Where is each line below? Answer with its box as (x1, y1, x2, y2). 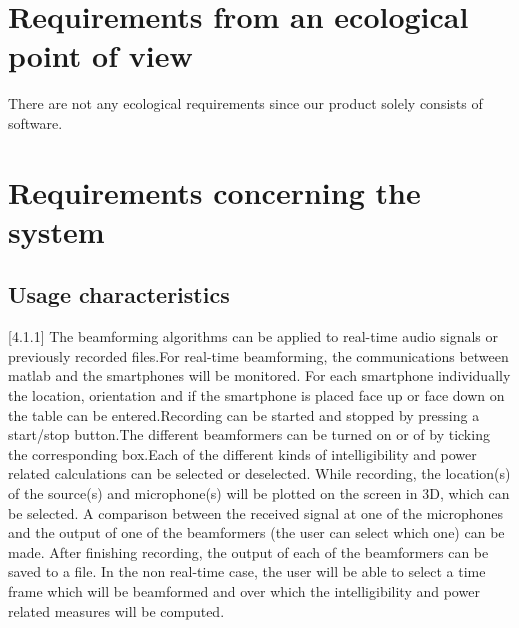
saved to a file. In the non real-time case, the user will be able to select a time (8, 561, 486, 582)
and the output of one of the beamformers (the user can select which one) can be (8, 522, 505, 543)
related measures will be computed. (8, 600, 225, 621)
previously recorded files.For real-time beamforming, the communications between (8, 345, 509, 366)
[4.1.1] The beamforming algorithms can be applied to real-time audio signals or (8, 326, 499, 347)
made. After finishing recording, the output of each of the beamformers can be (8, 541, 489, 562)
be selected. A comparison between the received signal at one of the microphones (8, 502, 504, 523)
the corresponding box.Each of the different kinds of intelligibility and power (8, 443, 477, 464)
